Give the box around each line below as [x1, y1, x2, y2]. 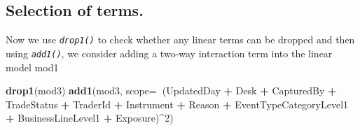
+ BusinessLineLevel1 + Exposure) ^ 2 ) [6, 110, 174, 125]
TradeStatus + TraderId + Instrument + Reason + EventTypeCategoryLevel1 [6, 96, 349, 111]
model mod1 [6, 59, 59, 74]
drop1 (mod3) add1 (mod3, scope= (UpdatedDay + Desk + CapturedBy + [6, 83, 337, 98]
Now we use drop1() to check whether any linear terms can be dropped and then [6, 32, 355, 47]
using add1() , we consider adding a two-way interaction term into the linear [6, 45, 333, 60]
